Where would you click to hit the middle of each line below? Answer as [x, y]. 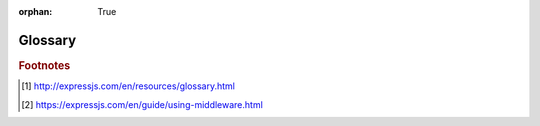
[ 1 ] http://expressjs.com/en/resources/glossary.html [128, 86]
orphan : [35, 11]
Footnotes [44, 65]
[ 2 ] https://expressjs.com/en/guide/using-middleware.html [142, 104]
